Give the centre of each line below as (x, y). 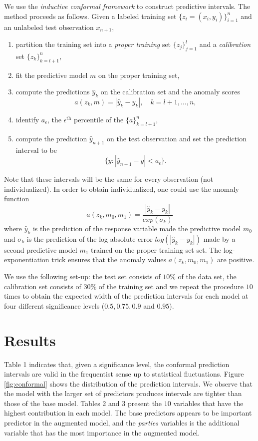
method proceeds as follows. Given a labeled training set (90, 16)
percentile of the (99, 120)
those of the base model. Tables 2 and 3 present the (83, 403)
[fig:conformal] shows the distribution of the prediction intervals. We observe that (129, 383)
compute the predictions (53, 92)
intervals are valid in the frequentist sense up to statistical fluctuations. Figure (124, 374)
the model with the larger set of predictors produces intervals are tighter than (123, 393)
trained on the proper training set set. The (156, 249)
